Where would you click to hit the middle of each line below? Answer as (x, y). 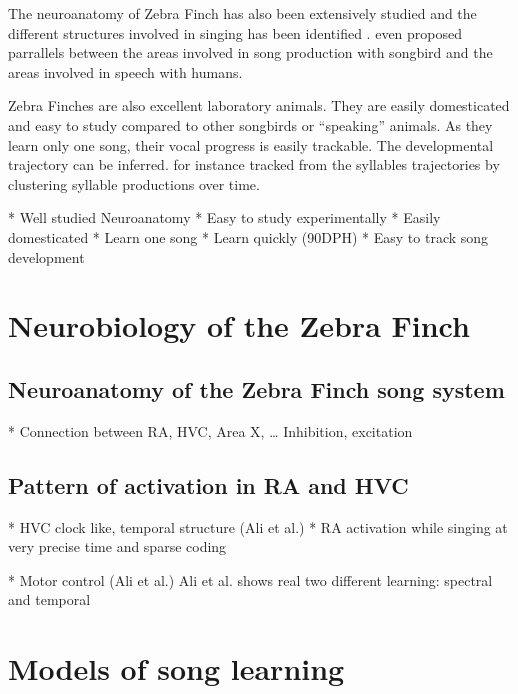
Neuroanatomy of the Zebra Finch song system (256, 388)
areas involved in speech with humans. (125, 71)
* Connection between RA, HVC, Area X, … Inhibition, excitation (210, 430)
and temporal (49, 599)
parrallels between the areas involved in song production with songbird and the (250, 52)
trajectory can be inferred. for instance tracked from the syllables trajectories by (254, 164)
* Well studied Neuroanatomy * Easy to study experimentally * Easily (224, 217)
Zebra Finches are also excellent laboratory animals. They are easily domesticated (259, 105)
